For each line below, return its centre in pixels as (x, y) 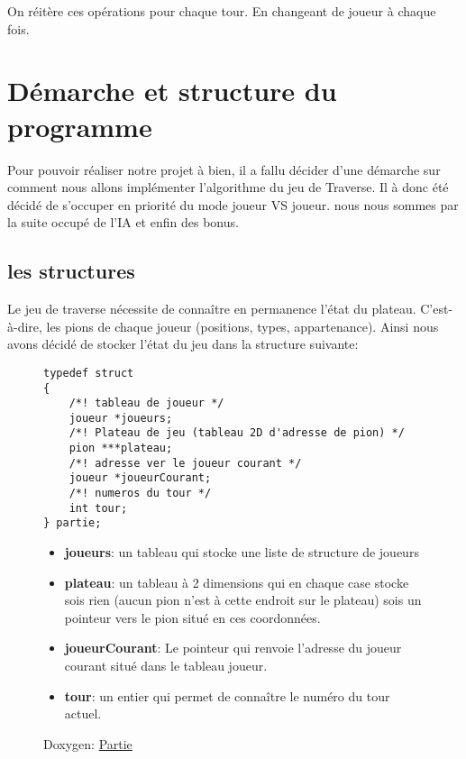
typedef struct (89, 373)
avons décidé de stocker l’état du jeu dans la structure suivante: (183, 344)
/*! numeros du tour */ (140, 494)
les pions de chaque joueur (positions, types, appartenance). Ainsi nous (242, 326)
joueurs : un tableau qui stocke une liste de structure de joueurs (242, 552)
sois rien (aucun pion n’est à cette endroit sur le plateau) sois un (243, 600)
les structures (71, 271)
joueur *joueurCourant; (140, 478)
